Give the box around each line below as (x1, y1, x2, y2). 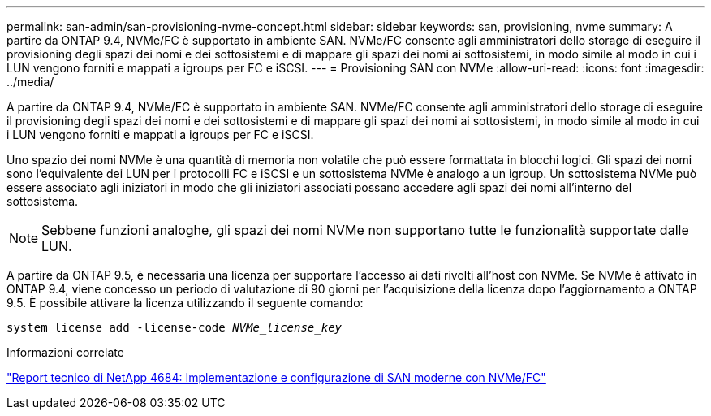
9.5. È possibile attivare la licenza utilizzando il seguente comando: (6, 296, 364, 310)
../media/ (6, 75, 54, 89)
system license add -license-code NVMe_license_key (6, 321, 343, 334)
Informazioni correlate (6, 345, 124, 359)
